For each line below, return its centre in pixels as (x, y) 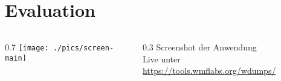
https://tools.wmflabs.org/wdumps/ (209, 70)
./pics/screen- (83, 48)
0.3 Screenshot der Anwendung (199, 47)
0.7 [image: (27, 47)
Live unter (161, 58)
